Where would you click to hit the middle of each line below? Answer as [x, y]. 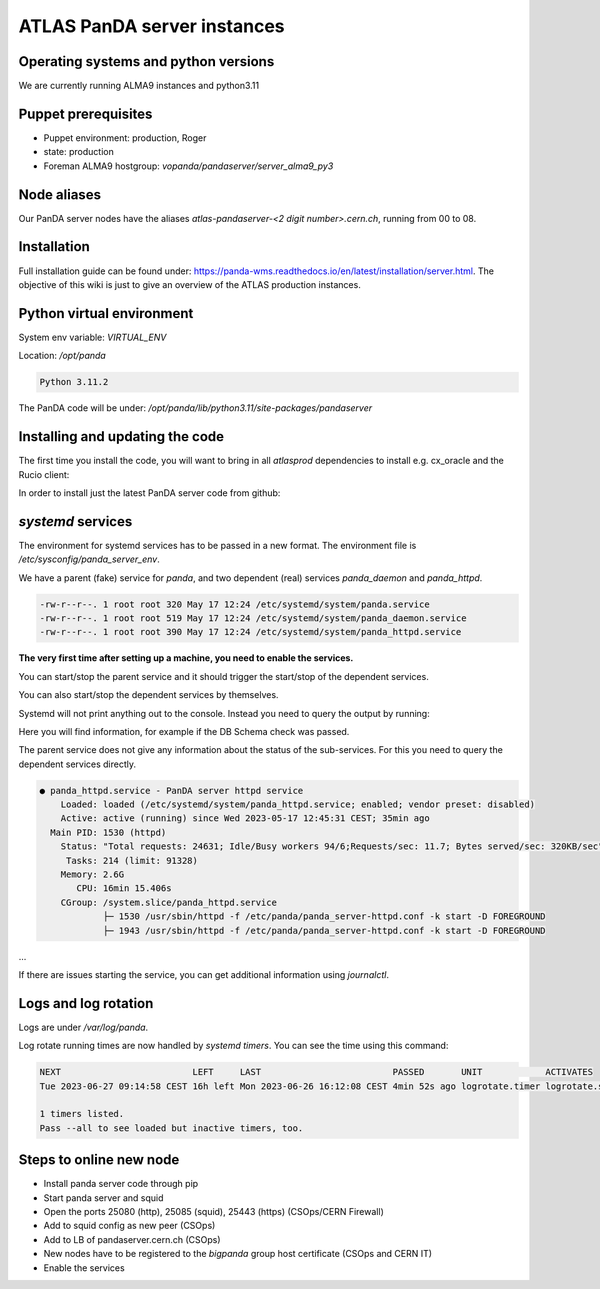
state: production [78, 152]
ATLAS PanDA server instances [151, 26]
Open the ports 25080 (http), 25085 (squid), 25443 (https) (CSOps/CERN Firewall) [213, 1212]
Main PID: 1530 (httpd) [108, 832]
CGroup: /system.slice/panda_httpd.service [168, 902]
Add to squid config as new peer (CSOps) [129, 1226]
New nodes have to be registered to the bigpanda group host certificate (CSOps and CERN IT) [238, 1254]
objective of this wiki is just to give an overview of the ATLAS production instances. [190, 284]
